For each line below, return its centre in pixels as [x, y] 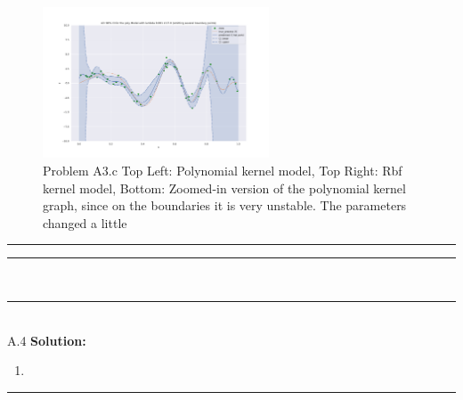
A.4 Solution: [47, 340]
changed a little [85, 222]
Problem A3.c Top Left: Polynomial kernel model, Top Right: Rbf [223, 171]
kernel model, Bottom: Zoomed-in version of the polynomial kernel [224, 188]
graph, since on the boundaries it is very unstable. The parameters [225, 205]
